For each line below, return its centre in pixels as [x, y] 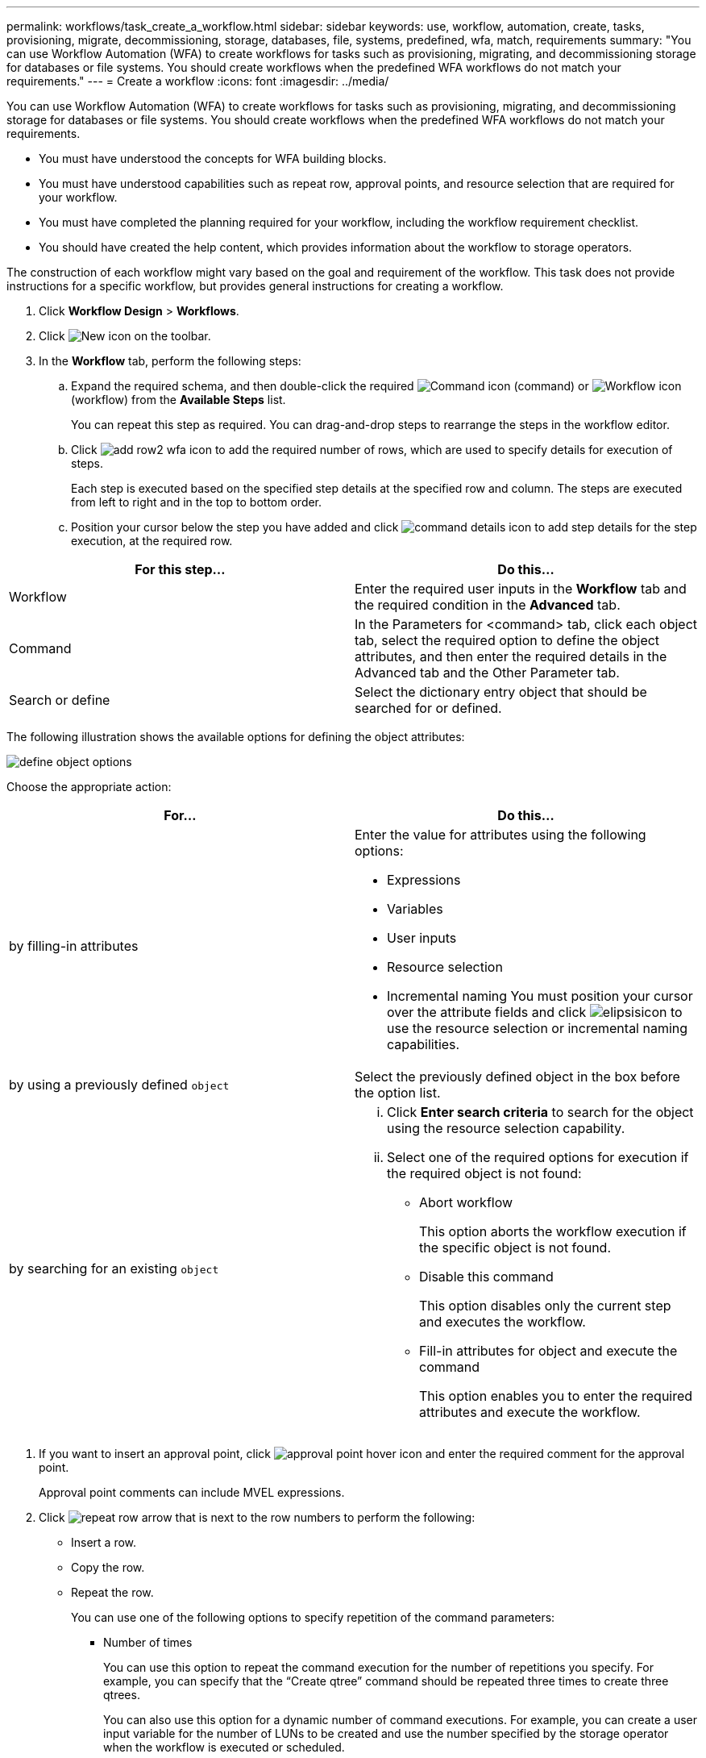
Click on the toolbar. [125, 336]
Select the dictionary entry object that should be [501, 692]
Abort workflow [466, 1202]
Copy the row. [108, 1567]
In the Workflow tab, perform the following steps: [170, 361]
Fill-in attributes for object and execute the [548, 1351]
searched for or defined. [428, 708]
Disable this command [486, 1277]
